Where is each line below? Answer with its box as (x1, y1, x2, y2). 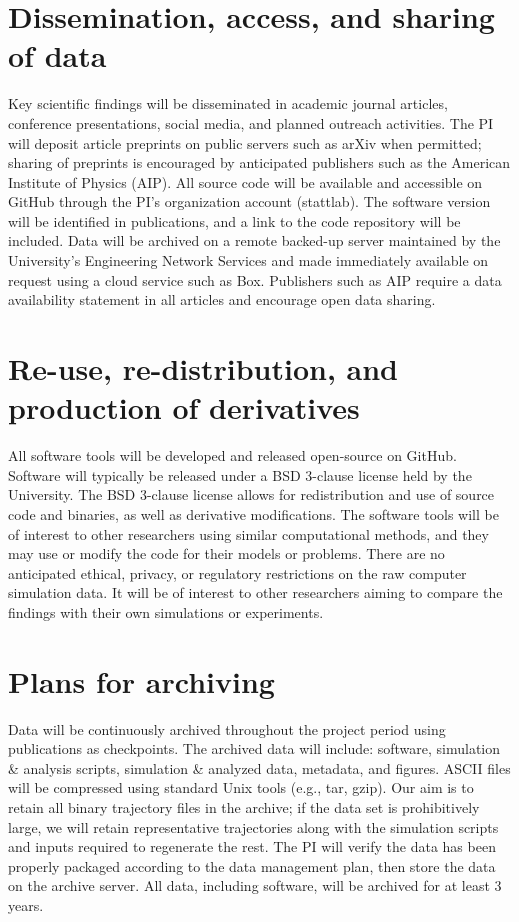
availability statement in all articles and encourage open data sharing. (8, 289, 436, 310)
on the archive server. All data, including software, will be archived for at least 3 (8, 875, 502, 896)
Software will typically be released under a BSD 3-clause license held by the (8, 464, 472, 485)
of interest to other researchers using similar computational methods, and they (8, 523, 489, 544)
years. (8, 894, 44, 915)
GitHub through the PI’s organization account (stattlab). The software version (8, 191, 491, 212)
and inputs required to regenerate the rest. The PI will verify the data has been (8, 836, 496, 857)
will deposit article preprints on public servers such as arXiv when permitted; (8, 132, 482, 153)
